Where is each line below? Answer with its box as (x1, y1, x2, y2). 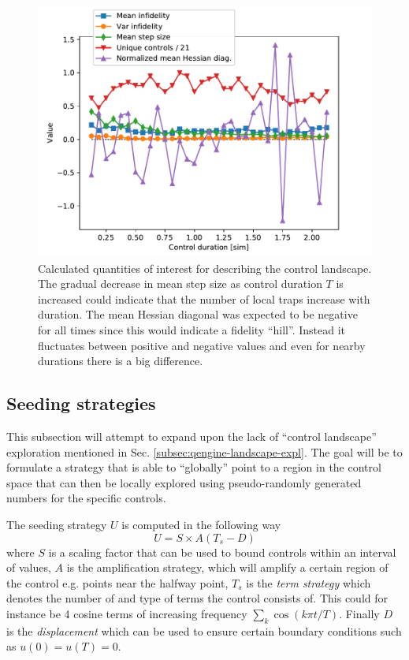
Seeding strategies (6, 391, 156, 416)
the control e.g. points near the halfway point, (6, 574, 229, 591)
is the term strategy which (246, 574, 371, 591)
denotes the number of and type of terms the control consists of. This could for (6, 590, 388, 606)
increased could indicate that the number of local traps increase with (38, 290, 370, 307)
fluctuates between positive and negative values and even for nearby (38, 337, 366, 353)
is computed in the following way (121, 516, 281, 532)
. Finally (339, 605, 380, 621)
